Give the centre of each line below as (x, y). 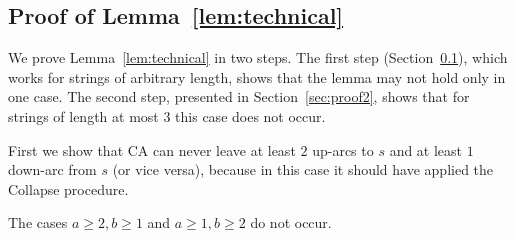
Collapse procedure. (68, 188)
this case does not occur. (250, 115)
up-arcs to (343, 149)
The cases (38, 222)
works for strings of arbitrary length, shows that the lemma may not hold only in (257, 76)
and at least (426, 149)
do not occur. (291, 222)
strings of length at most (83, 115)
